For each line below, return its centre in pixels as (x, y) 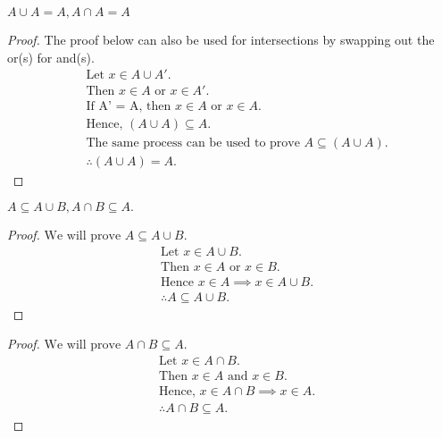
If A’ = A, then (129, 107)
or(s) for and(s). (51, 57)
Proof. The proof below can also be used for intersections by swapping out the (221, 39)
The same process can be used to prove (193, 143)
